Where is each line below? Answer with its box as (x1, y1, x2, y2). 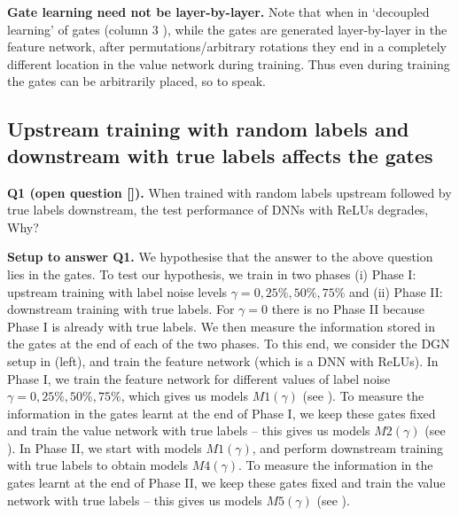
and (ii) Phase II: (349, 282, 443, 301)
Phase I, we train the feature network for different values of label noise (7, 369, 391, 387)
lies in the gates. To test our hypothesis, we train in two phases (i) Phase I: (7, 264, 416, 283)
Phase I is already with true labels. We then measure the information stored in (7, 317, 435, 335)
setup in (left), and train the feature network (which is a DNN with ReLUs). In (7, 351, 439, 370)
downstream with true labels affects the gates (7, 141, 433, 168)
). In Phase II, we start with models (7, 438, 202, 457)
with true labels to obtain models (7, 456, 188, 474)
